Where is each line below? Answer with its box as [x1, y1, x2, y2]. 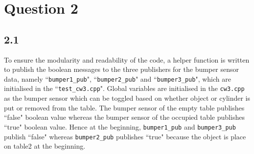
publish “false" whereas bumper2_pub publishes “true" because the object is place [4, 131, 246, 141]
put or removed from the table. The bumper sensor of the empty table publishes [4, 102, 245, 112]
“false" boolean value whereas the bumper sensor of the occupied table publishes [4, 112, 245, 122]
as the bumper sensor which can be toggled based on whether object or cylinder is [4, 93, 251, 103]
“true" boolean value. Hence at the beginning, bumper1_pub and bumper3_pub [4, 121, 236, 132]
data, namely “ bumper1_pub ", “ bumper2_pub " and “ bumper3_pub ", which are [4, 73, 231, 84]
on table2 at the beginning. [4, 141, 86, 151]
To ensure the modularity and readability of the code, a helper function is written [4, 54, 250, 65]
